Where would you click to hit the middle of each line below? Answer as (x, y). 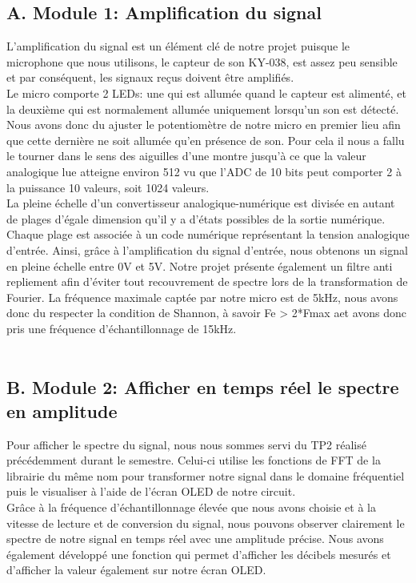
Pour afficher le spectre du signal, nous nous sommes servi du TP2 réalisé (186, 444)
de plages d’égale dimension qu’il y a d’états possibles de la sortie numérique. (196, 218)
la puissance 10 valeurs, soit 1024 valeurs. (108, 187)
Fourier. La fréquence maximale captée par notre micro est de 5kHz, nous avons (202, 297)
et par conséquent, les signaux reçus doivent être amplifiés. (150, 77)
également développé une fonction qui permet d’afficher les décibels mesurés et (199, 554)
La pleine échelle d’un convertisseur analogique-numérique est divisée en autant (201, 203)
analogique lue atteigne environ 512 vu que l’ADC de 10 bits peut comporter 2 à (204, 171)
